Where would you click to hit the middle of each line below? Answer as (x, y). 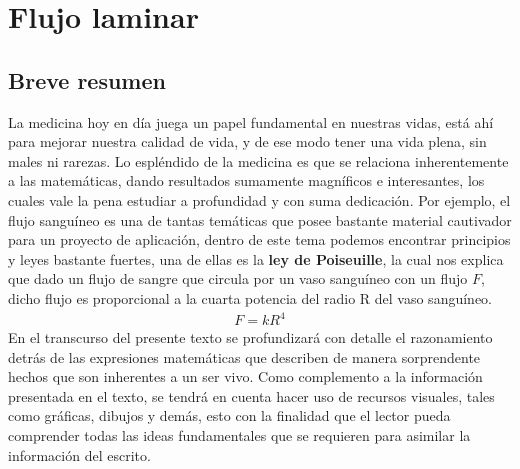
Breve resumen (87, 79)
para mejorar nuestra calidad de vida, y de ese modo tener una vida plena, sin (247, 141)
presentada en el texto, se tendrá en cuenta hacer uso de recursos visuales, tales (251, 395)
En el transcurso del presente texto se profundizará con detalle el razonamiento (250, 337)
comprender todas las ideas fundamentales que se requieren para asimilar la (239, 435)
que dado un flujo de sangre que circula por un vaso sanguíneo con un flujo (238, 278)
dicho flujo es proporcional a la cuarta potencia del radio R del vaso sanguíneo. (250, 297)
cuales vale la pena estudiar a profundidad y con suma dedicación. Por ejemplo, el (259, 199)
